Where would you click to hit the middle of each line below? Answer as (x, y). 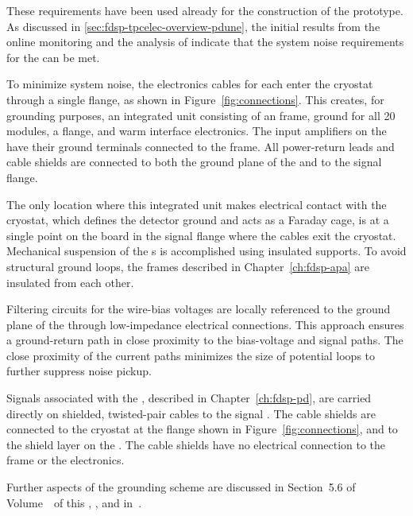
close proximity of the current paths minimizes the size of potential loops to (191, 355)
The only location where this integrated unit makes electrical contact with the (197, 204)
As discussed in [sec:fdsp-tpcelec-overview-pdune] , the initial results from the (193, 26)
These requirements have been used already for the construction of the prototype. (205, 10)
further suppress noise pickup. (79, 371)
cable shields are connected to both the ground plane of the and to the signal (194, 162)
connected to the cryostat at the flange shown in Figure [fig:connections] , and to (202, 429)
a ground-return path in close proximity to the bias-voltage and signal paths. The (205, 340)
